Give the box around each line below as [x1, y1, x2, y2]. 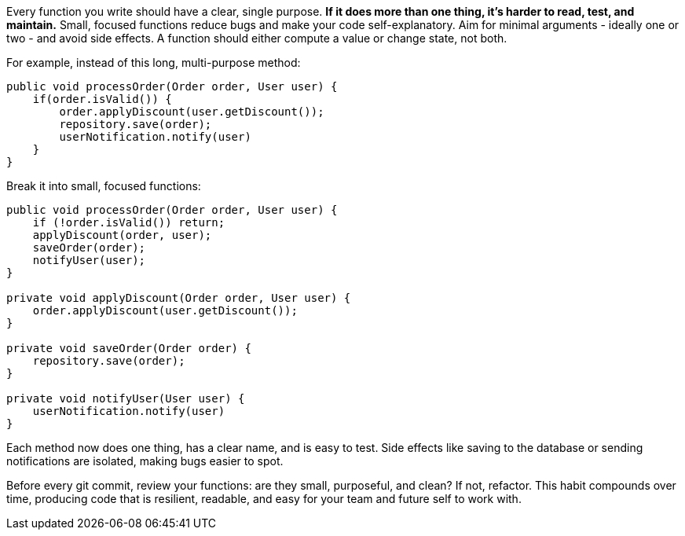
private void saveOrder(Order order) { [6, 342, 251, 354]
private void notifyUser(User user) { [6, 392, 245, 405]
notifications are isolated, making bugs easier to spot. [6, 454, 284, 468]
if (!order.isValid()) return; [32, 216, 225, 229]
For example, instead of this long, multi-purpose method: [6, 56, 301, 69]
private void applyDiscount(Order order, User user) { [6, 292, 351, 304]
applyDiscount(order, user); [32, 229, 212, 241]
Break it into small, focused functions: [6, 179, 201, 193]
